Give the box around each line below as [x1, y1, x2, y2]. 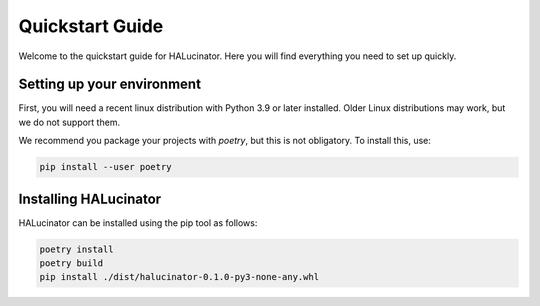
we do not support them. [18, 116, 120, 128]
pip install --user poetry [39, 161, 172, 173]
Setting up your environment [18, 76, 202, 93]
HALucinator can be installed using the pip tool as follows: [18, 216, 258, 229]
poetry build [39, 258, 104, 269]
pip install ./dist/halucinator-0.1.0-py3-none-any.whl [39, 271, 320, 283]
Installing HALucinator [18, 190, 162, 207]
